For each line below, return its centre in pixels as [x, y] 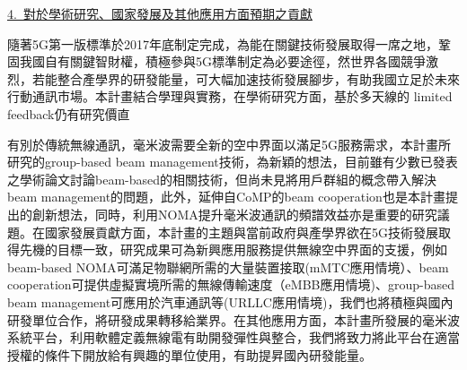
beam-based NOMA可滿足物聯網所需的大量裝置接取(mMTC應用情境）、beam [228, 267]
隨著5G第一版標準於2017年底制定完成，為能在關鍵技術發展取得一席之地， [223, 43]
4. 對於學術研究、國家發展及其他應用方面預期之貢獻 [160, 13]
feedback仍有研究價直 [69, 113]
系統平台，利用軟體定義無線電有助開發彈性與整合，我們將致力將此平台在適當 [233, 337]
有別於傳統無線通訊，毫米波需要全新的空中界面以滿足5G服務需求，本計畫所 [229, 144]
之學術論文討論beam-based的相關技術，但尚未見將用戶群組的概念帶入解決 [222, 179]
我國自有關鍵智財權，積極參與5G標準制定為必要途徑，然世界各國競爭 [222, 61]
